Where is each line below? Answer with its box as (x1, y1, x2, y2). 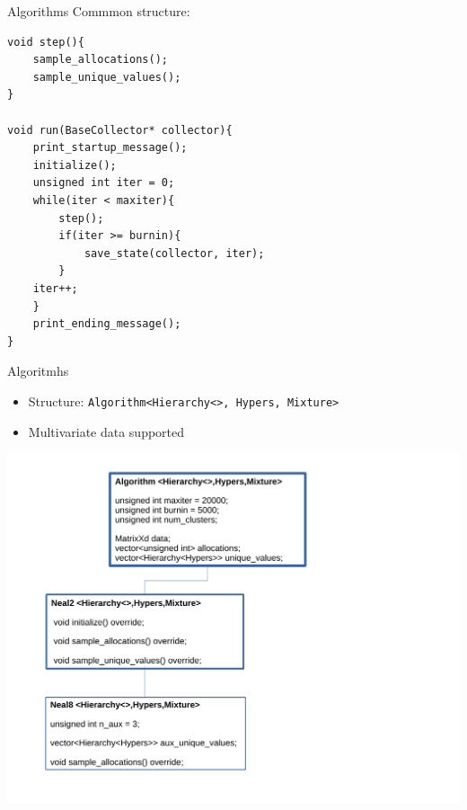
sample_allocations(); (32, 53, 168, 67)
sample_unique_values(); (32, 70, 181, 84)
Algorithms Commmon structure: (7, 2, 190, 20)
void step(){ (7, 35, 84, 49)
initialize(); (32, 158, 117, 172)
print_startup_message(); (32, 141, 188, 155)
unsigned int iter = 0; (32, 176, 175, 190)
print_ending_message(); (32, 317, 181, 331)
